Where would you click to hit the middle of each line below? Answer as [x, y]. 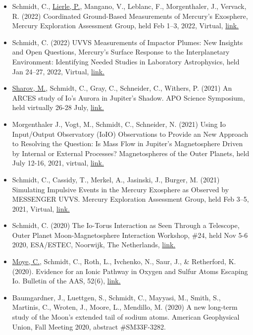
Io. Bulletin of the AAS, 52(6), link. [66, 281]
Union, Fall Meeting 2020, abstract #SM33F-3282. [89, 326]
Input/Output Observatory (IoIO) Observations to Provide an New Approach [130, 134]
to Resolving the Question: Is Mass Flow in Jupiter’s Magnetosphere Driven [127, 143]
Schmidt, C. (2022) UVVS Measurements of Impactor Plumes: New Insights [127, 42]
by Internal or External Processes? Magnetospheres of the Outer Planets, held [131, 153]
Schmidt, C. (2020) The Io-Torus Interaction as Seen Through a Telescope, [126, 225]
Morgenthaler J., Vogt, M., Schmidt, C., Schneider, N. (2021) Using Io [119, 124]
